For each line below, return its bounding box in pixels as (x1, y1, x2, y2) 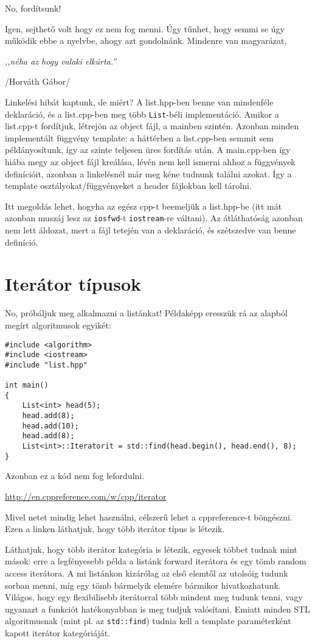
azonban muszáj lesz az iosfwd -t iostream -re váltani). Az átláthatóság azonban (5, 211, 303, 224)
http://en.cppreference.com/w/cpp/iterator (5, 490, 167, 502)
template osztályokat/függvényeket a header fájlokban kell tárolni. (5, 179, 252, 192)
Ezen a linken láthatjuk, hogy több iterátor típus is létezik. (5, 522, 225, 535)
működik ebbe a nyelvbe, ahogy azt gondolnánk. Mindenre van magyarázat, (5, 34, 287, 47)
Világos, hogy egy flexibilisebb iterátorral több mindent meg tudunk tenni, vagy (5, 591, 303, 603)
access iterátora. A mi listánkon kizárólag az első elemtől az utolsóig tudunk (5, 566, 288, 579)
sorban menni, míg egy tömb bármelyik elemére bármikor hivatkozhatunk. (5, 578, 281, 591)
